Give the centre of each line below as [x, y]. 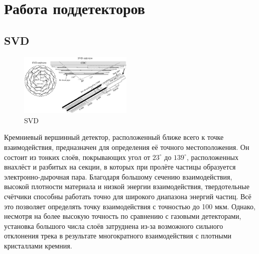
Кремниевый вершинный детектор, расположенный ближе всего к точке [114, 137]
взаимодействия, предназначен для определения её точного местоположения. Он [127, 147]
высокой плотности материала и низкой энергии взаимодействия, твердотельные [127, 186]
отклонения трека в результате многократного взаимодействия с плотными [118, 236]
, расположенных [212, 157]
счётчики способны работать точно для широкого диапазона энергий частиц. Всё [128, 196]
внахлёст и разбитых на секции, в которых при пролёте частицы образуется [120, 167]
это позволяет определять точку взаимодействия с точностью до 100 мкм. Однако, [130, 206]
